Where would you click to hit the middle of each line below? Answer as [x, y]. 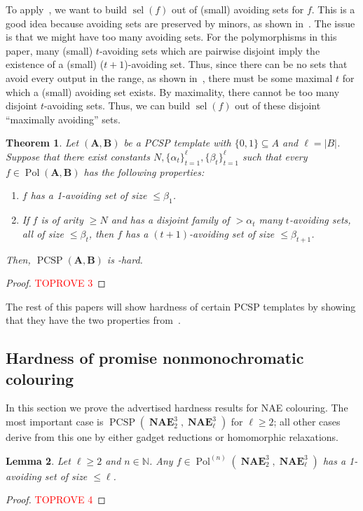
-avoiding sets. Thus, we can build [117, 105]
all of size [43, 233]
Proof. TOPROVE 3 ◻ [56, 283]
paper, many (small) [49, 50]
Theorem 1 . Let [42, 143]
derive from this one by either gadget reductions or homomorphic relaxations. [172, 437]
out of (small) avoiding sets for [238, 9]
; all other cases [307, 422]
